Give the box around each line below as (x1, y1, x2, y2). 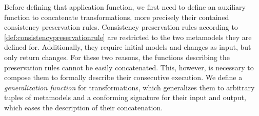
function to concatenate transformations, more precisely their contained (4, 11, 229, 22)
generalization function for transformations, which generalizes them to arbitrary (4, 82, 255, 92)
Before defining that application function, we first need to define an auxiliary (4, 2, 246, 12)
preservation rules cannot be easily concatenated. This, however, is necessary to (4, 62, 254, 72)
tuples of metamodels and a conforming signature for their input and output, (4, 92, 246, 103)
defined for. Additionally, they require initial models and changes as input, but (4, 42, 251, 52)
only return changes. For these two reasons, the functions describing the (4, 51, 230, 62)
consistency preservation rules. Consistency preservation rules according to (4, 22, 238, 32)
